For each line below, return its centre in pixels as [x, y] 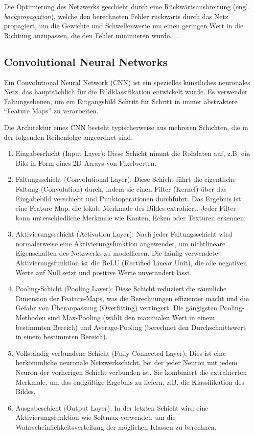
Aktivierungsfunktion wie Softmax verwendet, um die [95, 417]
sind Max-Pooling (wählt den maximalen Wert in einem [131, 317]
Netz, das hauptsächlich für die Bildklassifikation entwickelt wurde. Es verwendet [126, 92]
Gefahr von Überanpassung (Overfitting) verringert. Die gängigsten [116, 308]
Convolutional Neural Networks [86, 61]
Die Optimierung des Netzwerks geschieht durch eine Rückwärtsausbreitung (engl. [127, 6]
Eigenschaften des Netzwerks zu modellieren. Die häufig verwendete [117, 253]
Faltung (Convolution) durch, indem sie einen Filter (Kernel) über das [121, 188]
